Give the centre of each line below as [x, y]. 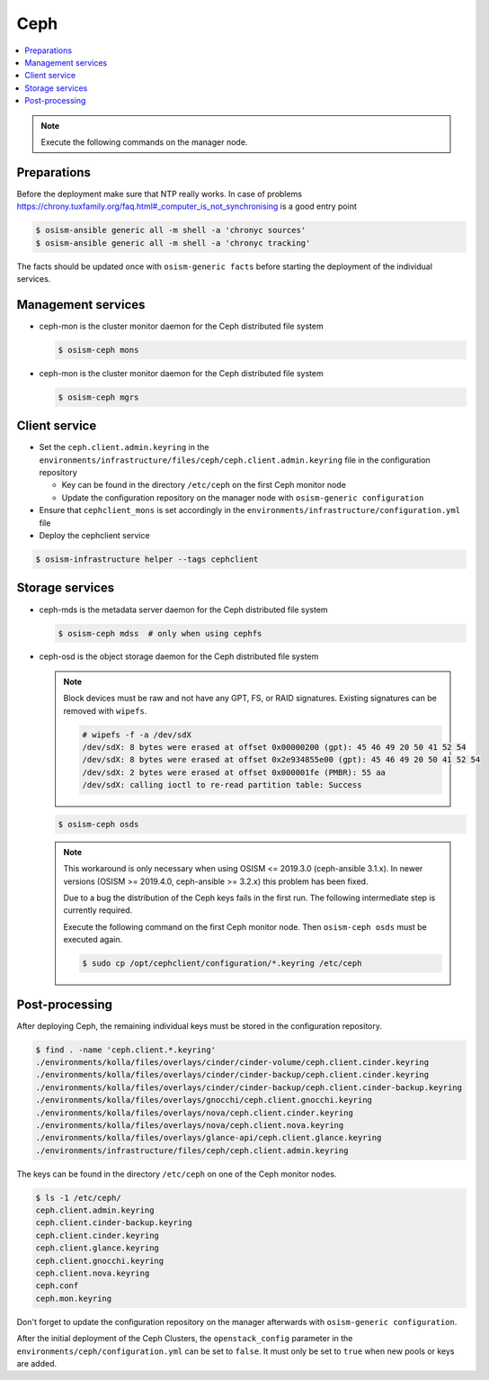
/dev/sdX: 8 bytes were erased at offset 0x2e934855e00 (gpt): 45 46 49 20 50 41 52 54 [281, 760]
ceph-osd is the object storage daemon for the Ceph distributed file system [179, 656]
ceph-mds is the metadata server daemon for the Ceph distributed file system [183, 609]
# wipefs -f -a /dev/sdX [137, 735]
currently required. [98, 910]
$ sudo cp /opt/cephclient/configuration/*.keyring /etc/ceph [222, 964]
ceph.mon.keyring [74, 1298]
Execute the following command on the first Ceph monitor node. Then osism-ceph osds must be [245, 926]
